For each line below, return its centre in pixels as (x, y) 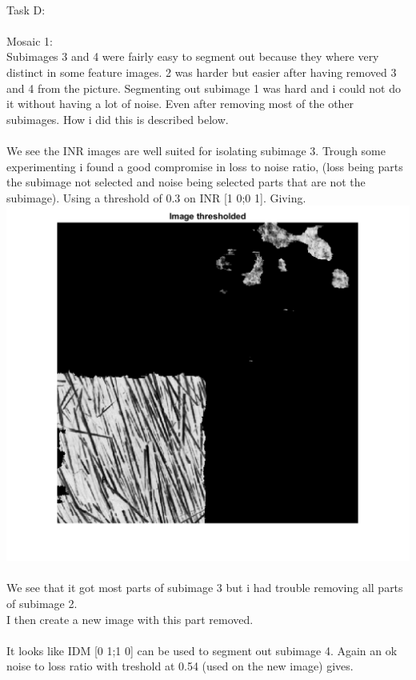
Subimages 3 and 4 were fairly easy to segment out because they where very (193, 56)
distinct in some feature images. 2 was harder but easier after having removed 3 (202, 72)
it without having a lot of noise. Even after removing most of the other (180, 104)
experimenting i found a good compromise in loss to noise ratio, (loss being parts (205, 166)
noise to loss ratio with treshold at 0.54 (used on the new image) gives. (180, 666)
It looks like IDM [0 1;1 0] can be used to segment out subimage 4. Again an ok (202, 650)
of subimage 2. (42, 604)
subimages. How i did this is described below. (118, 119)
